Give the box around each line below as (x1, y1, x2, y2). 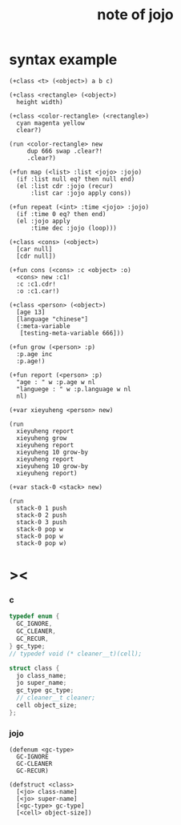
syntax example (9, 50, 118, 69)
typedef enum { (9, 612, 60, 621)
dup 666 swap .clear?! (26, 146, 103, 155)
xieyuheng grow (16, 434, 67, 442)
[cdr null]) (16, 252, 57, 260)
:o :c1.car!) (16, 286, 60, 295)
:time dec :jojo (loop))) (30, 224, 117, 232)
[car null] (16, 245, 53, 253)
